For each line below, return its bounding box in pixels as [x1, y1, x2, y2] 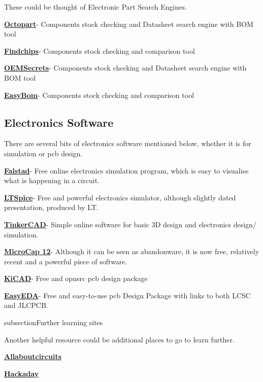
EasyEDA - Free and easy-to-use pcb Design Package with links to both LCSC [4, 290, 251, 300]
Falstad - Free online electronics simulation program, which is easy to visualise [4, 165, 249, 176]
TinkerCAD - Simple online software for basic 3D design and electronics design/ [4, 219, 256, 229]
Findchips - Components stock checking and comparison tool [4, 45, 195, 56]
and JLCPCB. [4, 300, 48, 310]
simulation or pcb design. [4, 148, 83, 158]
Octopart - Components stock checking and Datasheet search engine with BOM [4, 18, 253, 29]
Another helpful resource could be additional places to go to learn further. [4, 334, 235, 344]
